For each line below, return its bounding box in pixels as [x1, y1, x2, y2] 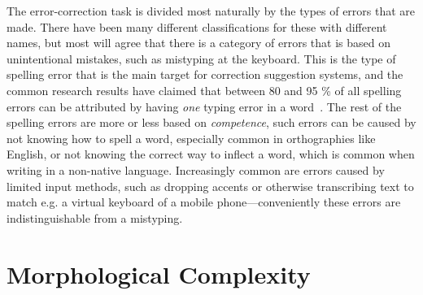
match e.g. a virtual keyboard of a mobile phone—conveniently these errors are [7, 193, 401, 210]
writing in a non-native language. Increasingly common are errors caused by [7, 161, 385, 178]
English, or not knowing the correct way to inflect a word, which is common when [7, 145, 415, 163]
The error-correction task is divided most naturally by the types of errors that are [7, 2, 416, 19]
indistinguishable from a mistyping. [7, 209, 183, 226]
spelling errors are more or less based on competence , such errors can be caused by [7, 114, 416, 131]
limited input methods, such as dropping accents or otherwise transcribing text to [7, 177, 414, 194]
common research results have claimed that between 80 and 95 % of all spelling [7, 81, 402, 98]
